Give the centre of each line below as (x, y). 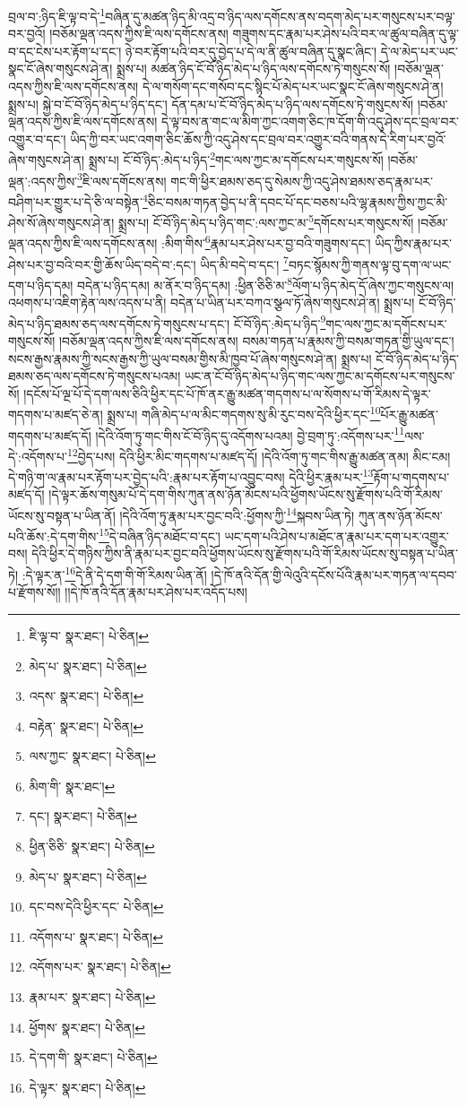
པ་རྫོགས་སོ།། (35, 592)
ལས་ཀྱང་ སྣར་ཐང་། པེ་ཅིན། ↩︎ (92, 756)
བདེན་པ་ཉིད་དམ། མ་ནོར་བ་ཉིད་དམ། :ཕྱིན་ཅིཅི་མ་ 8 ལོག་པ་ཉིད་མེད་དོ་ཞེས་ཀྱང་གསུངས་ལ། (266, 283)
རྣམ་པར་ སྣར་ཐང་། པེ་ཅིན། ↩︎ (92, 997)
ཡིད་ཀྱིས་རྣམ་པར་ (413, 243)
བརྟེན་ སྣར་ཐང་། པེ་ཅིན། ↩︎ (86, 726)
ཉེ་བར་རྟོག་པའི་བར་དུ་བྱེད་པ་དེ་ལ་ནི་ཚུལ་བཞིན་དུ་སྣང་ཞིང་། (251, 51)
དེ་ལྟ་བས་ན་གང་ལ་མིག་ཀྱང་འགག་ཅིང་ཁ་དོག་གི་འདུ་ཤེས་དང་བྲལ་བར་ (311, 121)
